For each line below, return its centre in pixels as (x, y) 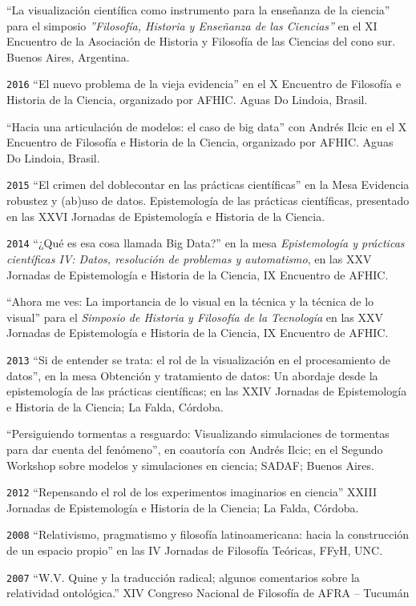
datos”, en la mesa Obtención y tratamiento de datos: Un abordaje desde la (192, 375)
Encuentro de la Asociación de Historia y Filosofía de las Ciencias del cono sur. (201, 41)
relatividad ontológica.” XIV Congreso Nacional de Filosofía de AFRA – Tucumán (208, 593)
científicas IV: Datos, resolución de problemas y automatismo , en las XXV (189, 258)
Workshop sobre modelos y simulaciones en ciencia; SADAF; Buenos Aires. (190, 465)
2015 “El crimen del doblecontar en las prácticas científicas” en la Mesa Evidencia (208, 185)
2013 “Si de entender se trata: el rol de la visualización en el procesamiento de (198, 359)
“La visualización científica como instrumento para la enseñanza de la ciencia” (198, 10)
